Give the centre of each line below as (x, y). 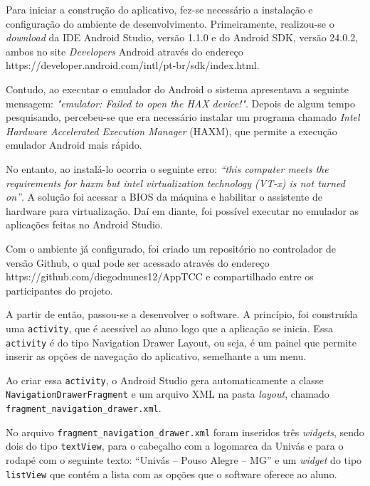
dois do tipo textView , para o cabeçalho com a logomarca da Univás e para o (175, 446)
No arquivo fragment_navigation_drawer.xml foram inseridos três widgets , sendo (185, 432)
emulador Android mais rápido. (74, 145)
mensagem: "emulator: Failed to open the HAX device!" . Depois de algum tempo (180, 103)
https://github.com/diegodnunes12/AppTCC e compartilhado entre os (160, 276)
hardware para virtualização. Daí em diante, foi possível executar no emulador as (183, 210)
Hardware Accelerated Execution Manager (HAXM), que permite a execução (171, 131)
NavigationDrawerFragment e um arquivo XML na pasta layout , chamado (168, 394)
